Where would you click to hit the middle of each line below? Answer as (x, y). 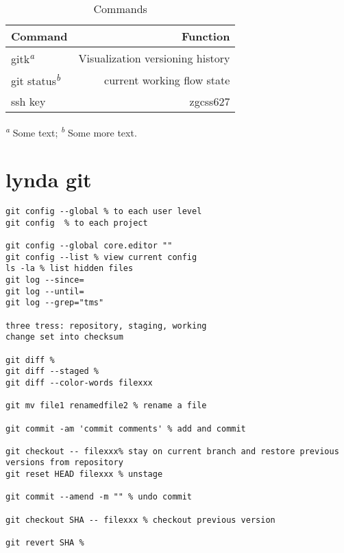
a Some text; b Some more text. (71, 131)
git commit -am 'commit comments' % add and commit (126, 428)
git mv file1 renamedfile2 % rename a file (106, 406)
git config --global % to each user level (104, 212)
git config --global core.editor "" (89, 246)
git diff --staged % (52, 372)
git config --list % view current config (101, 257)
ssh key (28, 101)
